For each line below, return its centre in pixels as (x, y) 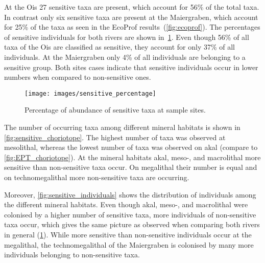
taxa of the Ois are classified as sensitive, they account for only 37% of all (120, 47)
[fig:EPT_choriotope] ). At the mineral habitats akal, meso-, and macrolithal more (132, 157)
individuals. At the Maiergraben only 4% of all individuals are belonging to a (125, 57)
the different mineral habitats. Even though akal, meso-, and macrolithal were (126, 204)
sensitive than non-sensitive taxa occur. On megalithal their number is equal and (131, 167)
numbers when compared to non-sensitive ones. (78, 77)
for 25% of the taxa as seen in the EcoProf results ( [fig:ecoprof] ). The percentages (132, 27)
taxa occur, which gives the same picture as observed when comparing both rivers (132, 224)
